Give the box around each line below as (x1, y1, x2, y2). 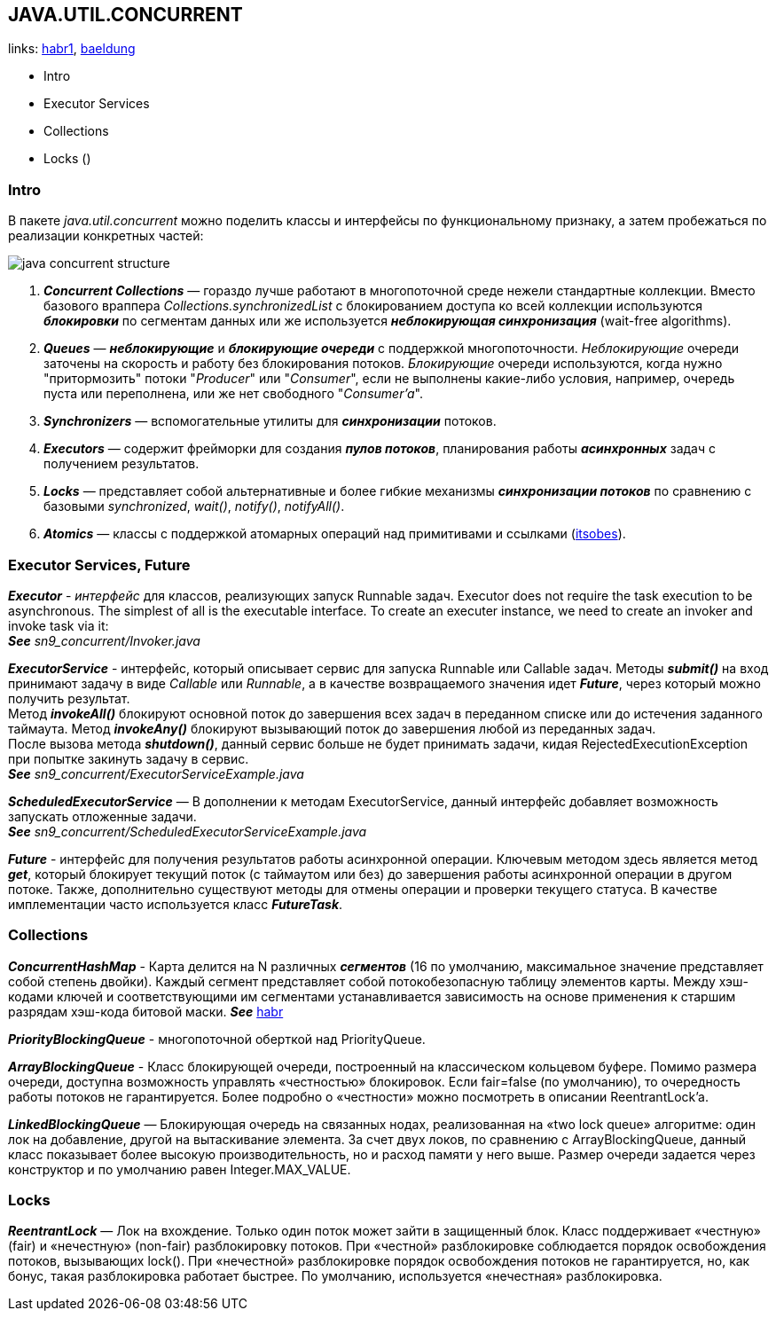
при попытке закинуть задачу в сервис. (8, 750, 249, 766)
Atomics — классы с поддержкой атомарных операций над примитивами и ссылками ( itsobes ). (43, 526, 626, 542)
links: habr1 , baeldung (8, 41, 136, 57)
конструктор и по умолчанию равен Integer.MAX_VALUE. (8, 1161, 351, 1177)
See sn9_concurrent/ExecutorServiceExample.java (8, 765, 304, 781)
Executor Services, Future (8, 555, 191, 574)
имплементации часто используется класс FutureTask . (8, 896, 343, 912)
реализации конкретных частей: (8, 228, 204, 244)
